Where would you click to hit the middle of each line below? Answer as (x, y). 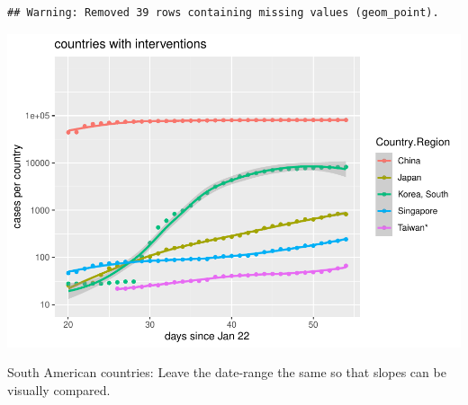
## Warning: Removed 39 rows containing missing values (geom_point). (223, 13)
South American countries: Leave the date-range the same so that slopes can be (227, 372)
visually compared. (59, 389)
